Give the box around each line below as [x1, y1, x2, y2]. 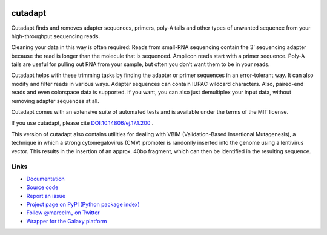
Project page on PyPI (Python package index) [26, 200, 140, 208]
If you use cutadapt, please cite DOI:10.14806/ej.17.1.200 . [11, 119, 154, 127]
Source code [26, 184, 59, 191]
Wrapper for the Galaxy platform [26, 217, 107, 225]
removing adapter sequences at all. [11, 97, 99, 104]
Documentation [26, 175, 65, 182]
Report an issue [26, 192, 66, 199]
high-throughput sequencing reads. [11, 32, 100, 39]
